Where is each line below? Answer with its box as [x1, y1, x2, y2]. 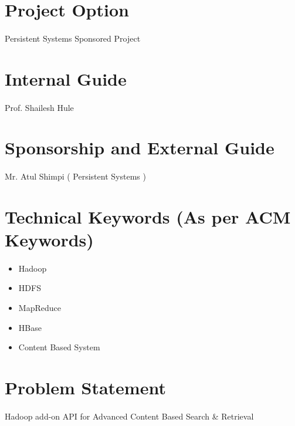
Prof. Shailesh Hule [5, 101, 74, 113]
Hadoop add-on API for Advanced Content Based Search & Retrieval [5, 410, 254, 422]
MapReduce [18, 302, 61, 314]
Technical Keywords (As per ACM [5, 204, 291, 228]
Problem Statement [5, 376, 166, 399]
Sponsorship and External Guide [5, 136, 274, 160]
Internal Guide [5, 66, 127, 90]
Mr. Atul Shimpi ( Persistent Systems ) [5, 170, 146, 182]
